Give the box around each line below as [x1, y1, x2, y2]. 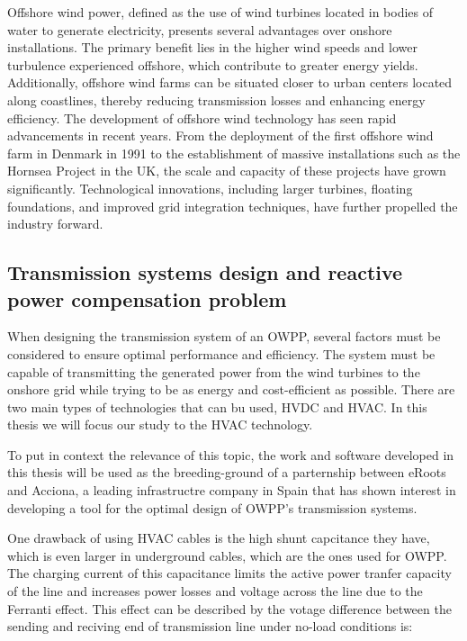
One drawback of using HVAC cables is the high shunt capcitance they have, [7, 528, 430, 547]
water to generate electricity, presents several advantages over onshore [7, 20, 392, 39]
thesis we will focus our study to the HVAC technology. [7, 415, 313, 434]
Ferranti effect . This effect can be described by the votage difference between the [7, 599, 452, 618]
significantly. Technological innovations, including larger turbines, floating [7, 178, 413, 197]
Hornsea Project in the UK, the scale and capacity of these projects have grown [7, 161, 446, 180]
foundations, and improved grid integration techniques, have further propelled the [7, 196, 458, 215]
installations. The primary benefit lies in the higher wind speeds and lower [7, 38, 418, 57]
